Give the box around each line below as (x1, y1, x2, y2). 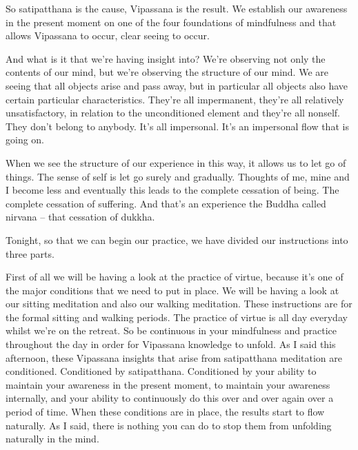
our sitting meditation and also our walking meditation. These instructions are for (6, 296, 352, 311)
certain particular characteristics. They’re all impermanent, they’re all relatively (6, 92, 344, 106)
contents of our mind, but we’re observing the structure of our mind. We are (6, 65, 328, 79)
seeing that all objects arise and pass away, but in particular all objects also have (6, 78, 348, 92)
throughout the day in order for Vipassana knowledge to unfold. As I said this (6, 337, 336, 351)
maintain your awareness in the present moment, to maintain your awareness (6, 377, 330, 391)
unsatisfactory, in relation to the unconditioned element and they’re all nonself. (6, 105, 340, 120)
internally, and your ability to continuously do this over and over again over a (6, 391, 334, 405)
